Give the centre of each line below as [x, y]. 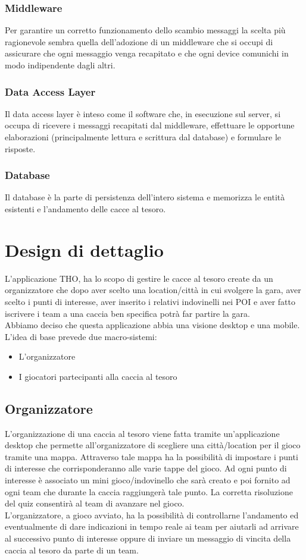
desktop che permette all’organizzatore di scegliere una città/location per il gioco [153, 445]
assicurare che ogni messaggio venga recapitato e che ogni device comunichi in [147, 53]
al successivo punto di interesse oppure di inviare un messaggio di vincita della [148, 538]
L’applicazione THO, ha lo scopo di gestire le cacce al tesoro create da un [139, 278]
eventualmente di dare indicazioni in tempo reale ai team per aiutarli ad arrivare [152, 526]
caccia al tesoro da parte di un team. [72, 550]
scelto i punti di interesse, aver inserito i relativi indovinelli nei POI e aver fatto [150, 301]
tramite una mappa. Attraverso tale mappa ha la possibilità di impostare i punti [152, 456]
